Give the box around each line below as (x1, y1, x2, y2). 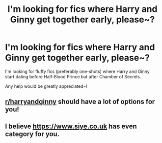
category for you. (5, 130, 60, 138)
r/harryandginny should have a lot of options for (5, 98, 155, 106)
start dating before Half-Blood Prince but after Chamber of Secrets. (5, 73, 141, 79)
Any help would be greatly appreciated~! (5, 83, 87, 89)
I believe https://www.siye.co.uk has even (5, 122, 137, 130)
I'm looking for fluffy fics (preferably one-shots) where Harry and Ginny (5, 68, 150, 74)
